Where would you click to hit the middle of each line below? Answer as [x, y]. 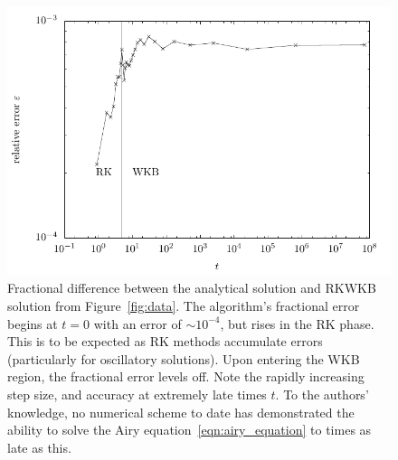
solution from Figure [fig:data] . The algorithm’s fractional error [184, 305]
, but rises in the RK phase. [297, 323]
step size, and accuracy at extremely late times [137, 394]
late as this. [39, 447]
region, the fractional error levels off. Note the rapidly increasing [186, 376]
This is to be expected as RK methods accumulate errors [165, 341]
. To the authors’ [322, 394]
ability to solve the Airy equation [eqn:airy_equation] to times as [190, 430]
